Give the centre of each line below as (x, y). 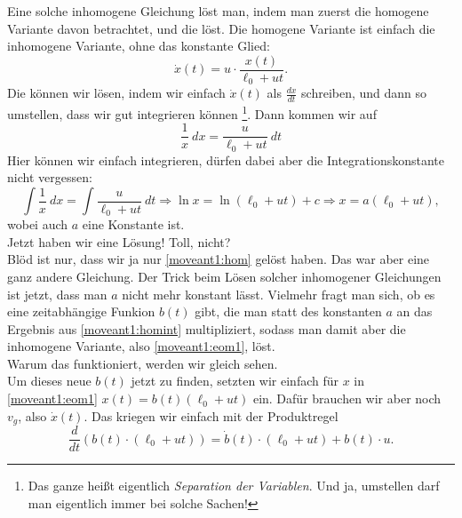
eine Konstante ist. (133, 224)
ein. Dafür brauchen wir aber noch (347, 398)
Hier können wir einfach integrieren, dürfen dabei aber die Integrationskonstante (226, 159)
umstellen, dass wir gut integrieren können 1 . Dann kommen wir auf (192, 112)
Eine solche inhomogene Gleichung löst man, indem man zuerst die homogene (218, 11)
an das (414, 311)
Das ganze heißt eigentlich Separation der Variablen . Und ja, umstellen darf (234, 486)
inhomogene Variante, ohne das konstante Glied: (139, 46)
